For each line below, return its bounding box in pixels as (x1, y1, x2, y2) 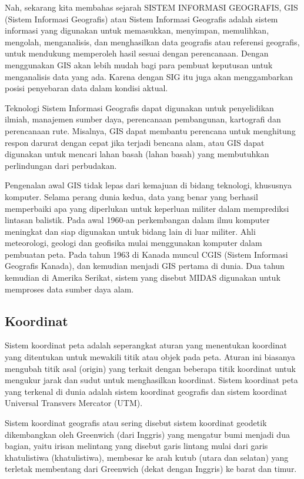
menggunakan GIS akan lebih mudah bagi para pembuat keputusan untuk (5, 58, 273, 71)
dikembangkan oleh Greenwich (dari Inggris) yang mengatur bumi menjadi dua (5, 428, 290, 440)
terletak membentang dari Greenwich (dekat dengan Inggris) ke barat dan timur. (5, 463, 297, 475)
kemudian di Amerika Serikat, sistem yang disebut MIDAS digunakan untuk (5, 271, 280, 284)
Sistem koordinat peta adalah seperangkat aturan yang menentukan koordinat (5, 339, 287, 351)
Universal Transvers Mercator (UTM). (5, 397, 143, 409)
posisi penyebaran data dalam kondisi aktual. (5, 82, 168, 94)
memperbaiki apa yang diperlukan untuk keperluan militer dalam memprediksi (5, 202, 289, 214)
